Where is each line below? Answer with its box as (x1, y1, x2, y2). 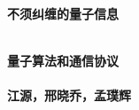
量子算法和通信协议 (7, 51, 119, 70)
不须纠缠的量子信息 (7, 4, 119, 22)
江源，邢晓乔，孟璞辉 (7, 86, 131, 105)
